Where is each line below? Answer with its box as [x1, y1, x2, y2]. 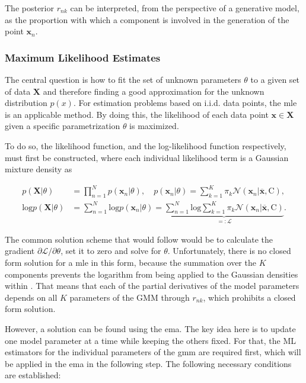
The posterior [5, 2, 54, 14]
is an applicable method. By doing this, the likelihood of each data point [5, 108, 269, 120]
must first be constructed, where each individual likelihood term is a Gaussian [5, 151, 289, 163]
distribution [5, 96, 47, 109]
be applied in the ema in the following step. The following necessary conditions [5, 357, 292, 369]
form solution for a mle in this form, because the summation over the [5, 256, 256, 269]
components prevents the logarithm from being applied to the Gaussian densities [5, 268, 298, 280]
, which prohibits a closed [203, 291, 296, 303]
